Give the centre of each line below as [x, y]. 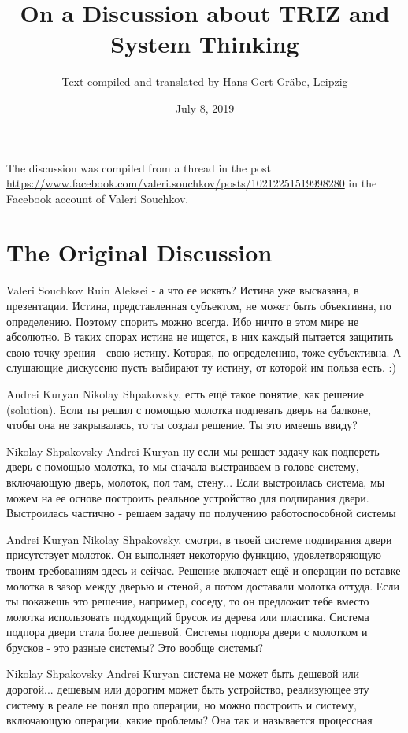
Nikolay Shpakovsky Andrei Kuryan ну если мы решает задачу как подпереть [193, 451]
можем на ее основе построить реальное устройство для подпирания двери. [188, 497]
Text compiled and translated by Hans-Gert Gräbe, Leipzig [205, 81]
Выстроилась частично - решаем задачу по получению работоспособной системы [201, 513]
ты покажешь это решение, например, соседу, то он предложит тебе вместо [188, 601]
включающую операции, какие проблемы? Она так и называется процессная [189, 720]
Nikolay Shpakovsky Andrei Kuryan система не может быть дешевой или [183, 674]
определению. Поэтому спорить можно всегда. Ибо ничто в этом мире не [183, 321]
